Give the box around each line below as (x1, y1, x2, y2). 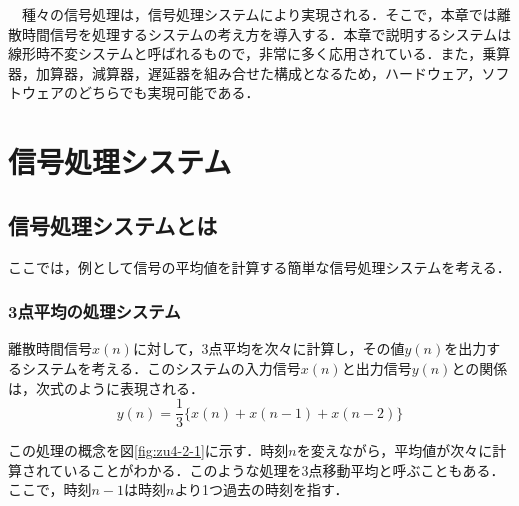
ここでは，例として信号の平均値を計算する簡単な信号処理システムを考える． (8, 256, 511, 277)
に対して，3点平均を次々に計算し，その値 (132, 338, 405, 359)
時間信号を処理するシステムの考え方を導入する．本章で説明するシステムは (21, 23, 512, 44)
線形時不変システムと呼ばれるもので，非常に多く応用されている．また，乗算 (8, 43, 511, 64)
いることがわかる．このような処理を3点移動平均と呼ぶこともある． (63, 459, 505, 480)
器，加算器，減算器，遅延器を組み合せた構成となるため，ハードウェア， (8, 62, 482, 83)
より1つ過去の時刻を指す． (174, 479, 349, 500)
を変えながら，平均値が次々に (296, 440, 493, 461)
